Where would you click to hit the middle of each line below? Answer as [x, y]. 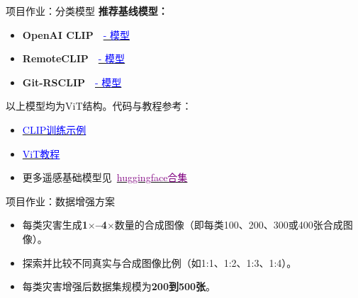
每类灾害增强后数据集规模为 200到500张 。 [119, 286]
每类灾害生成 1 [55, 225]
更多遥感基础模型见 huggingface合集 [105, 177]
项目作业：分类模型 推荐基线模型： [87, 11]
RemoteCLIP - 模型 [74, 58]
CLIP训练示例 [54, 129]
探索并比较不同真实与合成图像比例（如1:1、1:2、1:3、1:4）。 [160, 262]
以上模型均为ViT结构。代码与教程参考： [99, 106]
